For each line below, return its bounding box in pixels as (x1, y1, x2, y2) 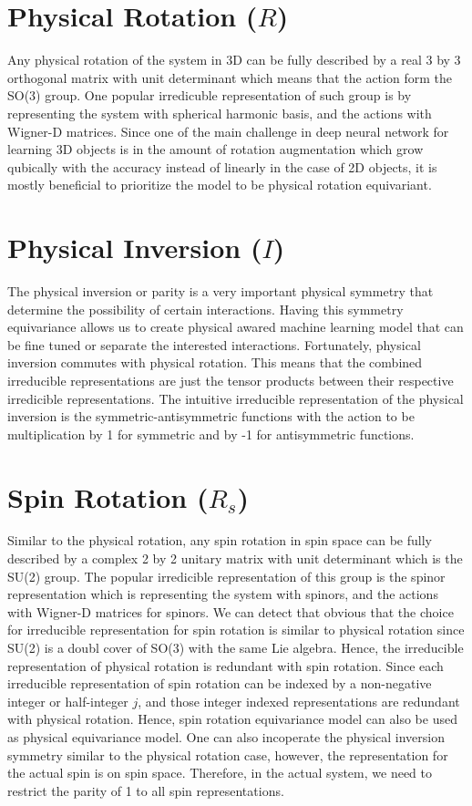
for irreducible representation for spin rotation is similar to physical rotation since (7, 620, 465, 639)
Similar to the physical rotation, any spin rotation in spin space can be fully (7, 531, 432, 550)
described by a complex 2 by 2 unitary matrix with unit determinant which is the (7, 549, 463, 568)
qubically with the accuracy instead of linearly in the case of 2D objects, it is (7, 157, 437, 176)
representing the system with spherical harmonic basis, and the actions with (7, 103, 432, 122)
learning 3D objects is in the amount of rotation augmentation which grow (7, 139, 424, 159)
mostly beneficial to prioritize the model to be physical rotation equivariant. (7, 175, 432, 194)
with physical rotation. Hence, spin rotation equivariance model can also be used (7, 709, 457, 728)
